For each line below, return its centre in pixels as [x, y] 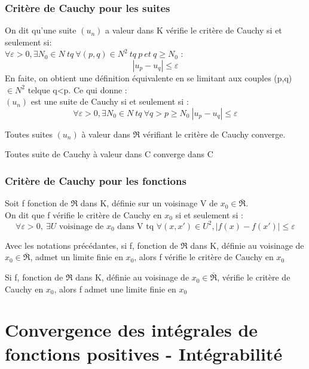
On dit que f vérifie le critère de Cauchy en [83, 214]
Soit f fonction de [36, 203]
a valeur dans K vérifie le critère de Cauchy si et [193, 30]
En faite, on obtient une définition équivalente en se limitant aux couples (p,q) [149, 78]
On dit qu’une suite [41, 30]
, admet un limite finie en [77, 257]
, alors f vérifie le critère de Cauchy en [204, 257]
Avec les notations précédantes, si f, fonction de [91, 245]
